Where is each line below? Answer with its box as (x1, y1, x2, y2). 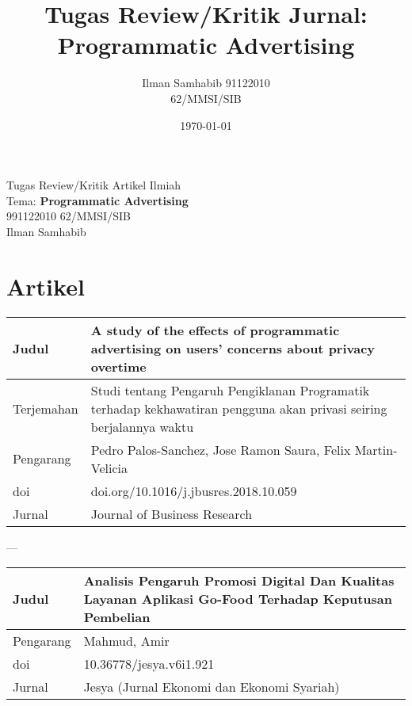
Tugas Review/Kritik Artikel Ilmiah (6, 177, 181, 193)
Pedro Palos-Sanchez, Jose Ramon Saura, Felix (90, 440, 351, 459)
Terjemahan (13, 399, 78, 418)
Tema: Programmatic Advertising (6, 192, 189, 208)
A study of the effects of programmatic (90, 320, 340, 339)
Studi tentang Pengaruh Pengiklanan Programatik (90, 380, 370, 399)
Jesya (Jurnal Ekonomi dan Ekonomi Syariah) (83, 677, 340, 696)
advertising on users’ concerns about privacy (90, 338, 376, 357)
